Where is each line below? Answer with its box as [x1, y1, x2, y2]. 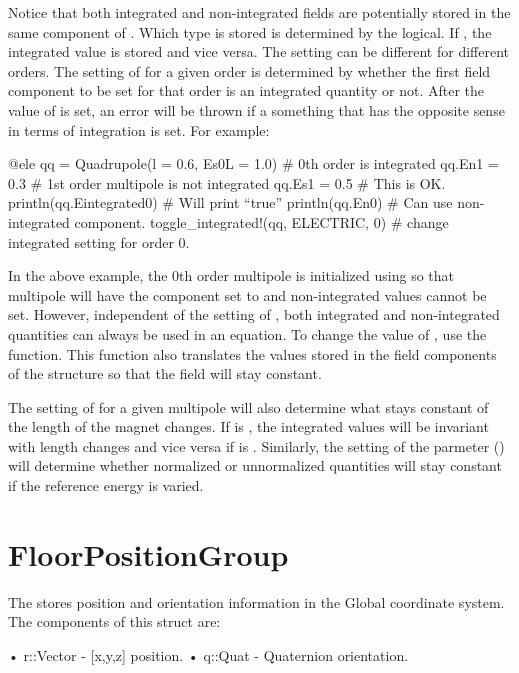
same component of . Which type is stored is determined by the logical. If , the [8, 21, 492, 42]
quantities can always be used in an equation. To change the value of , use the [8, 323, 487, 344]
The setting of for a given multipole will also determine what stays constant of [8, 396, 489, 417]
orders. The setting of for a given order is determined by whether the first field [8, 60, 491, 81]
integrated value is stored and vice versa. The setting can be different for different [8, 41, 510, 62]
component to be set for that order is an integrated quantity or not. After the [8, 80, 485, 101]
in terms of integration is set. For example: [8, 119, 270, 140]
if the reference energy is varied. [8, 475, 204, 496]
